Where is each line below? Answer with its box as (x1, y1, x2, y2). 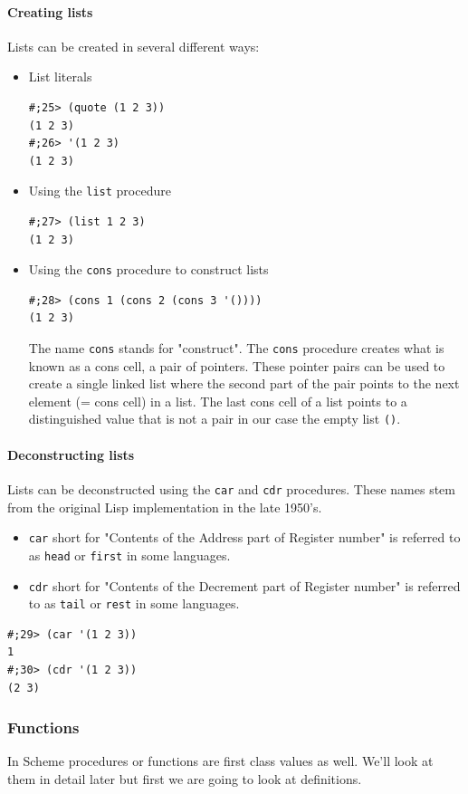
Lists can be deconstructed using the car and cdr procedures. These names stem (7, 479, 455, 498)
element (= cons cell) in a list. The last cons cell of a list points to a (28, 391, 407, 410)
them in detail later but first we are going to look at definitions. (7, 770, 362, 788)
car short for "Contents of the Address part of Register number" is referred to (28, 528, 461, 547)
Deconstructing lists (7, 445, 135, 464)
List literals (28, 67, 92, 86)
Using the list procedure (28, 181, 171, 200)
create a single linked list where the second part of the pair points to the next (28, 374, 460, 393)
